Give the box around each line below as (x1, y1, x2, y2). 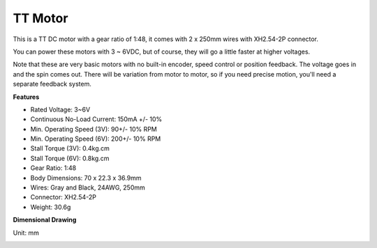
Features (13, 93, 40, 101)
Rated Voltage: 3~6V (30, 105, 91, 114)
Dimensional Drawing (13, 216, 77, 224)
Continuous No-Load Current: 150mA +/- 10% (30, 115, 163, 123)
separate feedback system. (13, 80, 92, 88)
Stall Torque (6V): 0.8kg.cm (30, 154, 110, 162)
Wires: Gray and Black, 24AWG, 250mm (30, 183, 146, 192)
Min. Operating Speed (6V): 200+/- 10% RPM (30, 134, 161, 143)
